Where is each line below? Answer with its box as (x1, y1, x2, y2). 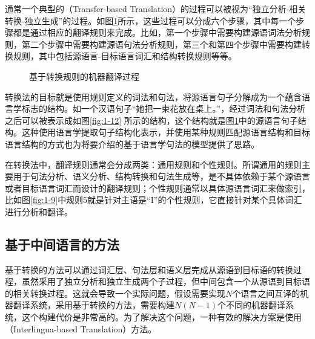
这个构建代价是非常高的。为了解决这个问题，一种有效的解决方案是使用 (21, 311, 302, 323)
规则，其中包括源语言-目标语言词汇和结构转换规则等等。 (13, 50, 237, 62)
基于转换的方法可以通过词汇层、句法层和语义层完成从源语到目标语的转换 (5, 263, 293, 276)
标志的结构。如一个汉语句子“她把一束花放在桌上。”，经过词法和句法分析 (21, 102, 306, 115)
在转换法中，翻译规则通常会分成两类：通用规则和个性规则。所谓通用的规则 (5, 158, 302, 170)
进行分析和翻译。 (5, 205, 73, 218)
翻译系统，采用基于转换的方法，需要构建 (13, 299, 174, 311)
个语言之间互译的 (232, 286, 300, 299)
